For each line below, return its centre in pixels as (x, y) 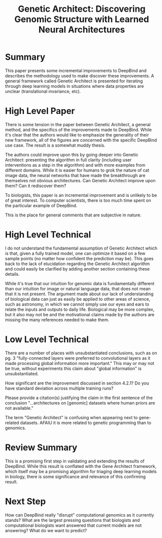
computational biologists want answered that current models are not (73, 525)
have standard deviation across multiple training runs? (59, 388)
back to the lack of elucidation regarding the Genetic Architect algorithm (77, 264)
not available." (19, 408)
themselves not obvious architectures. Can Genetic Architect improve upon (80, 180)
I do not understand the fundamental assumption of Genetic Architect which (81, 248)
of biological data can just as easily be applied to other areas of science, (78, 299)
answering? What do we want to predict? (46, 530)
